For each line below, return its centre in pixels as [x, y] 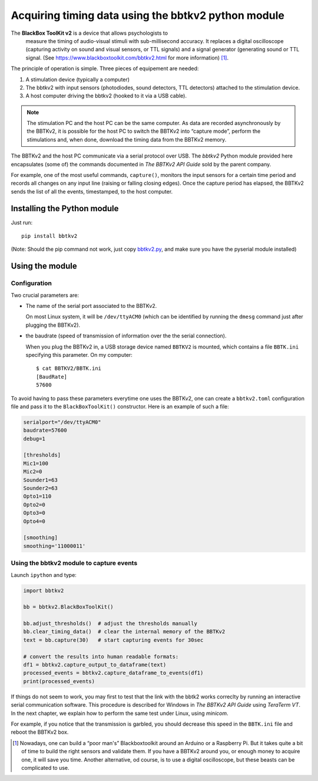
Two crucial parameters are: [45, 295]
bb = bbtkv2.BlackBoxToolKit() [69, 607]
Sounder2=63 [41, 488]
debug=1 [34, 439]
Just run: [22, 222]
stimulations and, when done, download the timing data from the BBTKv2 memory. [127, 139]
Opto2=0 [34, 505]
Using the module [44, 266]
